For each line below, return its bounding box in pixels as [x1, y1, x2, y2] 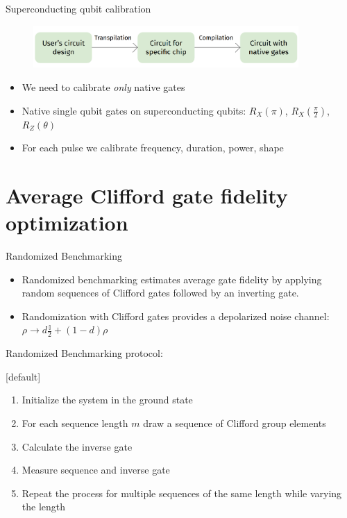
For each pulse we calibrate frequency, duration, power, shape [22, 140, 284, 155]
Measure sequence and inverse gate [22, 462, 170, 477]
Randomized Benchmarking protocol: [6, 346, 163, 360]
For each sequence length [22, 416, 128, 431]
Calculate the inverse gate [22, 439, 133, 453]
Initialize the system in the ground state [22, 392, 193, 407]
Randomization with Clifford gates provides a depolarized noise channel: [22, 308, 330, 323]
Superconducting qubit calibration [6, 1, 151, 15]
